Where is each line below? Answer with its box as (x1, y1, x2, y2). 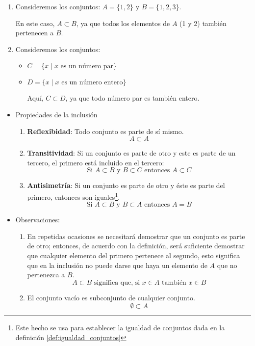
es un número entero (61, 79, 123, 86)
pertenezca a (27, 269, 65, 280)
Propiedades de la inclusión (15, 109, 98, 119)
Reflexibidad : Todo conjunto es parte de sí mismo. (27, 126, 184, 136)
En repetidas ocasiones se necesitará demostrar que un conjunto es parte (27, 231, 245, 241)
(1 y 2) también (179, 18, 227, 28)
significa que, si (94, 279, 140, 286)
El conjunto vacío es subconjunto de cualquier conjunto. (27, 292, 195, 302)
